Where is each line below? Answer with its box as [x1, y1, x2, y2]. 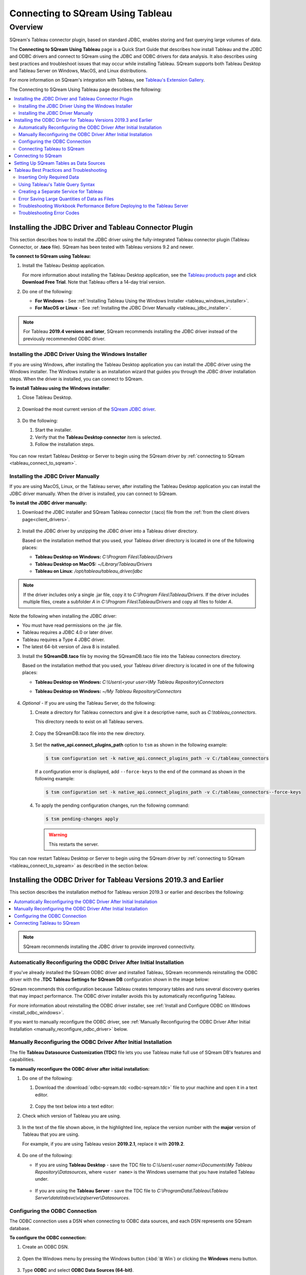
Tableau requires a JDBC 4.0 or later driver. [22, 629, 113, 635]
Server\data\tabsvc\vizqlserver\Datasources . [35, 1195, 130, 1201]
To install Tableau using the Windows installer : [9, 385, 111, 391]
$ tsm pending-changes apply [45, 816, 119, 822]
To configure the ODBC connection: [9, 1235, 87, 1240]
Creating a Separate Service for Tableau [18, 189, 103, 195]
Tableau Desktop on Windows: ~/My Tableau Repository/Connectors [35, 688, 182, 695]
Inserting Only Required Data [18, 174, 79, 181]
